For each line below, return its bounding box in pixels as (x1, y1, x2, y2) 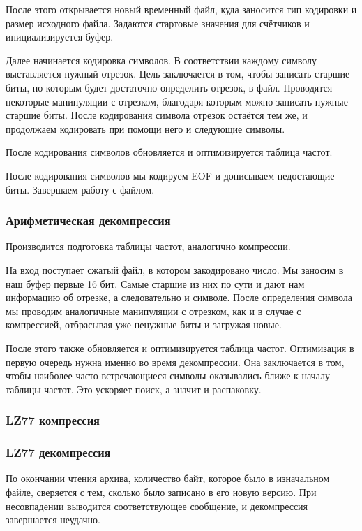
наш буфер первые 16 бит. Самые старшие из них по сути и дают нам (6, 276, 305, 291)
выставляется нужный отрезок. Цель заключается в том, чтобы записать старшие (6, 66, 350, 81)
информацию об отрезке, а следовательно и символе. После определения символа (6, 290, 352, 305)
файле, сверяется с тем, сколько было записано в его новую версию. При (6, 484, 317, 499)
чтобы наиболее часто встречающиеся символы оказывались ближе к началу (6, 368, 330, 383)
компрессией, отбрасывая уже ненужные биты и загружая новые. (6, 317, 282, 332)
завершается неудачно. (6, 512, 100, 527)
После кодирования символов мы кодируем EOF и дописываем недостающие (6, 168, 335, 182)
